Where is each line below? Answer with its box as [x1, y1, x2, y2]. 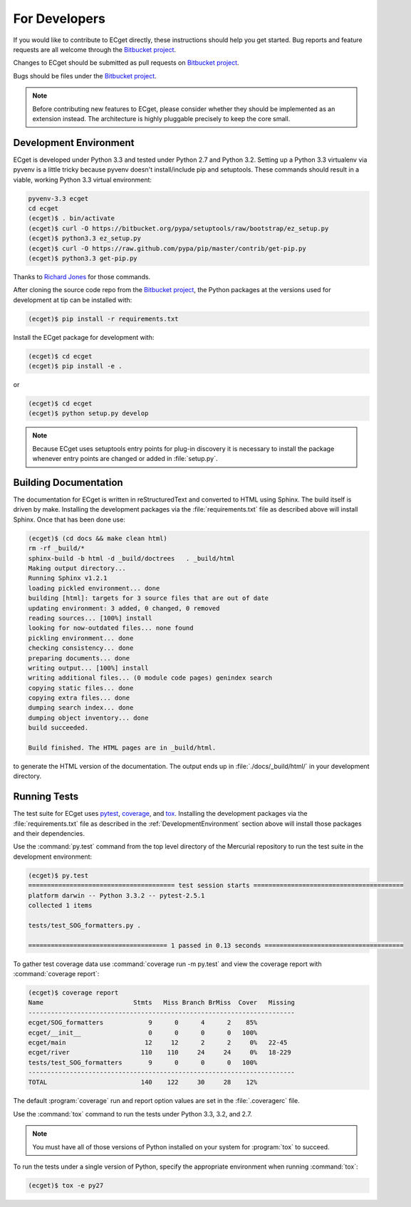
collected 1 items [28, 901, 93, 910]
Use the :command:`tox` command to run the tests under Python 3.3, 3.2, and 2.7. [13, 1109, 252, 1118]
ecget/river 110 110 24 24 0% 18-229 [28, 1048, 291, 1057]
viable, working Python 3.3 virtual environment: [13, 175, 152, 184]
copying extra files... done [28, 694, 130, 702]
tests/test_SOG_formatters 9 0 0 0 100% [28, 1058, 258, 1067]
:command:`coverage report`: [13, 969, 100, 978]
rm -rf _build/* [28, 544, 85, 552]
